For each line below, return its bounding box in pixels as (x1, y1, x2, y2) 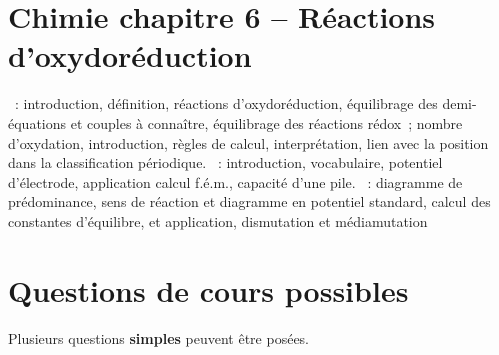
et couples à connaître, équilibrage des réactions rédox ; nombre (70, 112, 463, 133)
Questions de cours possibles (8, 269, 409, 310)
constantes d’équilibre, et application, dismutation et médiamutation (8, 210, 428, 231)
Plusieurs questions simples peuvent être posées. (8, 327, 310, 348)
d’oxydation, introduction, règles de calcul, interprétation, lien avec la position (8, 132, 489, 153)
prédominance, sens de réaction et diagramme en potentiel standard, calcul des (8, 191, 491, 212)
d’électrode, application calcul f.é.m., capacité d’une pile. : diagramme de (8, 171, 463, 192)
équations (8, 112, 67, 133)
